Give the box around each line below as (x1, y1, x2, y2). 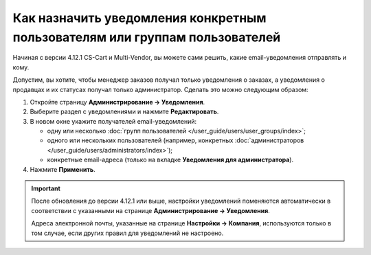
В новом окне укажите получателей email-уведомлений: (30, 117, 197, 125)
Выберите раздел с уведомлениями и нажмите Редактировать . (30, 107, 219, 116)
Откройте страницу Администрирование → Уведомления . (30, 98, 205, 106)
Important (31, 184, 61, 192)
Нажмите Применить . (30, 165, 95, 173)
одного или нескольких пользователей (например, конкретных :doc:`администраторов (47, 136, 304, 144)
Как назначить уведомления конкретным (12, 10, 267, 25)
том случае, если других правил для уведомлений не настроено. (31, 229, 224, 237)
